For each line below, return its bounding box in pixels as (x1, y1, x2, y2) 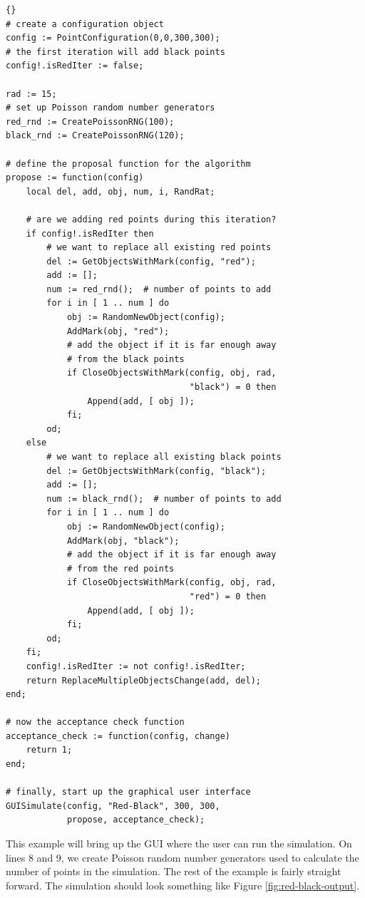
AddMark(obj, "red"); (66, 326, 170, 336)
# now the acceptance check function (6, 717, 185, 728)
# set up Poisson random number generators (6, 103, 215, 113)
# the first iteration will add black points (6, 46, 225, 57)
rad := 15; (6, 88, 57, 99)
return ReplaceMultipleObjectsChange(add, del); (26, 675, 261, 686)
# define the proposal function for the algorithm (6, 158, 251, 169)
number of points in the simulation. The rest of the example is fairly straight (6, 864, 341, 879)
